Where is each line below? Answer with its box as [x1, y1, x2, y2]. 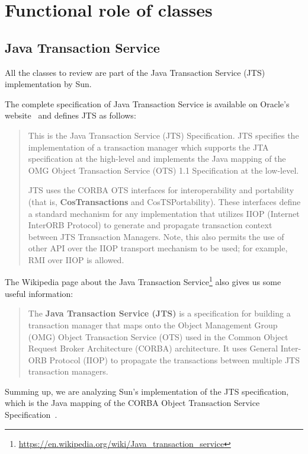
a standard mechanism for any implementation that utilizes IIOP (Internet [28, 207, 300, 219]
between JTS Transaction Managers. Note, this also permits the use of [28, 230, 284, 242]
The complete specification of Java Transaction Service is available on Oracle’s [5, 97, 290, 110]
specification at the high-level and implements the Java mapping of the [28, 152, 286, 165]
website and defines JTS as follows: [5, 109, 136, 122]
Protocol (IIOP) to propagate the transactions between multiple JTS [49, 353, 300, 366]
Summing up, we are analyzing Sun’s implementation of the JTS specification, [5, 385, 289, 397]
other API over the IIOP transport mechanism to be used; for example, [28, 242, 288, 254]
